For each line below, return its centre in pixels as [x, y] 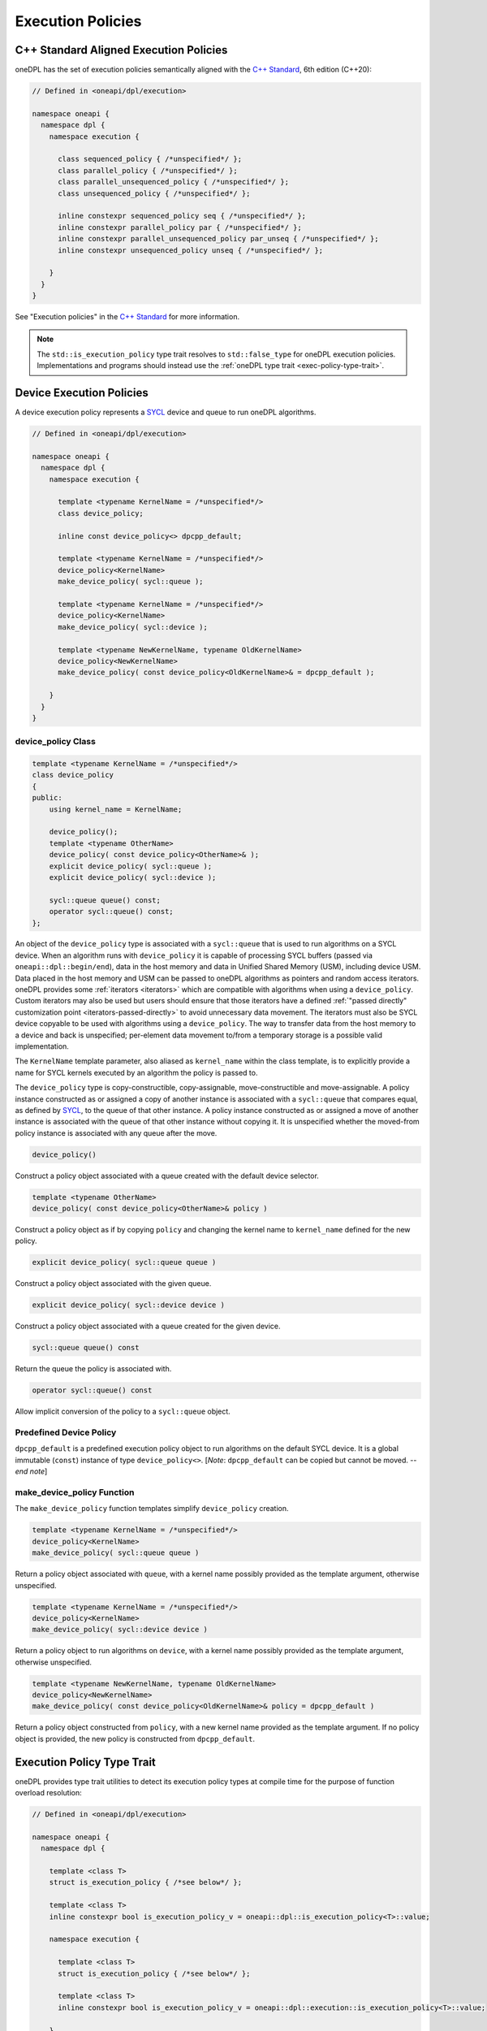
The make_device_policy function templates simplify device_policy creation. [152, 1509]
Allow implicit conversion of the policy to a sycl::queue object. [123, 1412]
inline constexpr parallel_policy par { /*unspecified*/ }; [180, 227]
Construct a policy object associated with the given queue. [113, 1284]
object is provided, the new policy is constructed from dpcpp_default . [135, 1739]
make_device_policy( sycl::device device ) [120, 1630]
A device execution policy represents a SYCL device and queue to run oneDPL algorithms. [166, 412]
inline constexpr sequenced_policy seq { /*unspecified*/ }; [182, 216]
